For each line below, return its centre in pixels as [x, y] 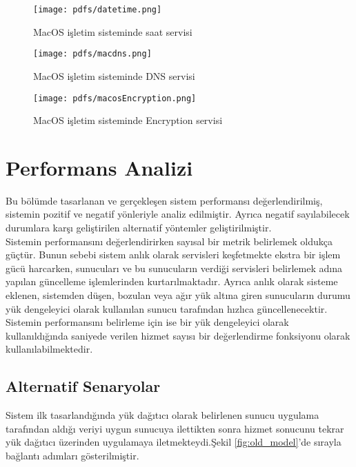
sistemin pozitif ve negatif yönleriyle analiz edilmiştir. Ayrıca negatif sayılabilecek [178, 214]
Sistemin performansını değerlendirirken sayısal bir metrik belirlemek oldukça [169, 241]
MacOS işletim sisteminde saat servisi [113, 31]
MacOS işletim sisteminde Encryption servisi [128, 120]
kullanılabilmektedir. [49, 349]
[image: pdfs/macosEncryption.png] [115, 98]
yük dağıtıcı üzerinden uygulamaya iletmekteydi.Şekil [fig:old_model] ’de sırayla [174, 442]
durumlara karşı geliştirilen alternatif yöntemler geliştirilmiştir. [139, 228]
